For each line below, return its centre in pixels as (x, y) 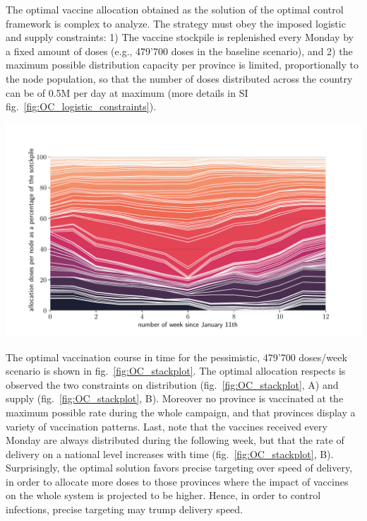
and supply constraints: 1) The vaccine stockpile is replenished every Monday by (180, 37)
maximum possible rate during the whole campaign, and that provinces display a (181, 412)
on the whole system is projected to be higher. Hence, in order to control (163, 495)
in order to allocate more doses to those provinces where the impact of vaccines (177, 481)
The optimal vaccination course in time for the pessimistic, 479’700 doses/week (176, 357)
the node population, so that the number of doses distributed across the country (179, 78)
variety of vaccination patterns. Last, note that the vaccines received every (167, 426)
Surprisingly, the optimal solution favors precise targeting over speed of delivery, (179, 468)
